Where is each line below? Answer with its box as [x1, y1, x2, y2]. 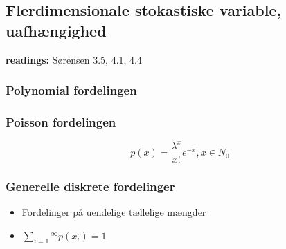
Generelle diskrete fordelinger [6, 177, 175, 194]
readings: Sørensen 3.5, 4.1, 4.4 [6, 52, 142, 66]
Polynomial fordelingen [6, 82, 137, 99]
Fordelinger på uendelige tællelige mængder [21, 205, 206, 219]
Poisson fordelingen [6, 113, 116, 130]
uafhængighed [6, 19, 107, 41]
